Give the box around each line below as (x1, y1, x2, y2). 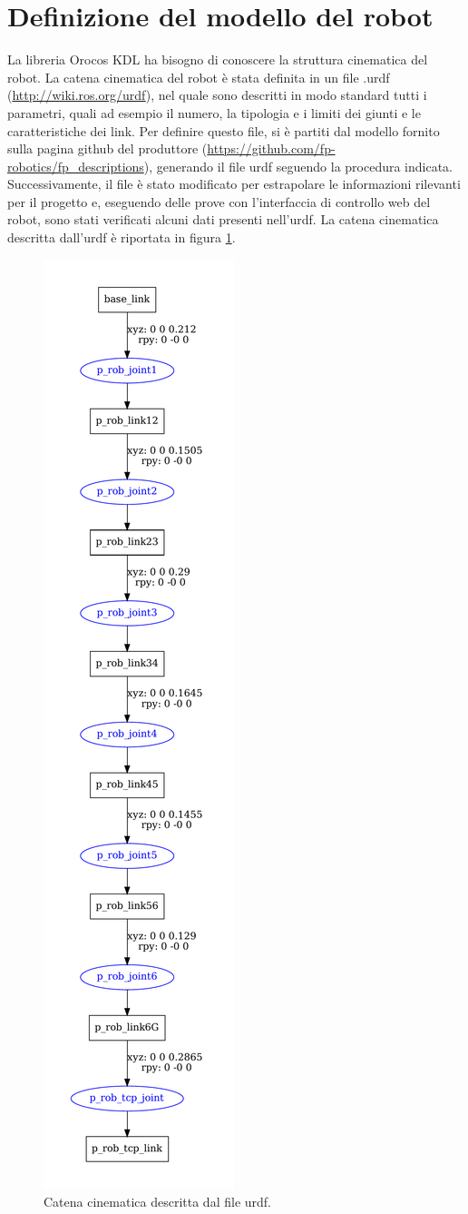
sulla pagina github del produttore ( (7, 139, 208, 158)
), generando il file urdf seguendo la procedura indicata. (143, 156, 453, 175)
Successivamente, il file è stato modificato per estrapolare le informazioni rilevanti (7, 174, 461, 193)
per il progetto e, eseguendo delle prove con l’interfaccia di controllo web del (7, 192, 431, 211)
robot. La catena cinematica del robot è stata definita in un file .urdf (7, 67, 390, 86)
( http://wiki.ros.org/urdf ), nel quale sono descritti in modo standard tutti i (7, 85, 427, 104)
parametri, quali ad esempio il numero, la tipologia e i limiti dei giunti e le (7, 103, 421, 122)
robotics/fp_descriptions (7, 156, 144, 175)
